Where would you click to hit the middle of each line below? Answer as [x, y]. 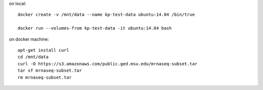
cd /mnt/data [33, 57]
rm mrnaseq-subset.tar [45, 77]
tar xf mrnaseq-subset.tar [50, 71]
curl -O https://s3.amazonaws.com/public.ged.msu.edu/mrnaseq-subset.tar [108, 64]
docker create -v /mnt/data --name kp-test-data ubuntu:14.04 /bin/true [106, 15]
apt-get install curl [43, 50]
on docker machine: [29, 39]
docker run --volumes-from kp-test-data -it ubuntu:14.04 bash [95, 28]
